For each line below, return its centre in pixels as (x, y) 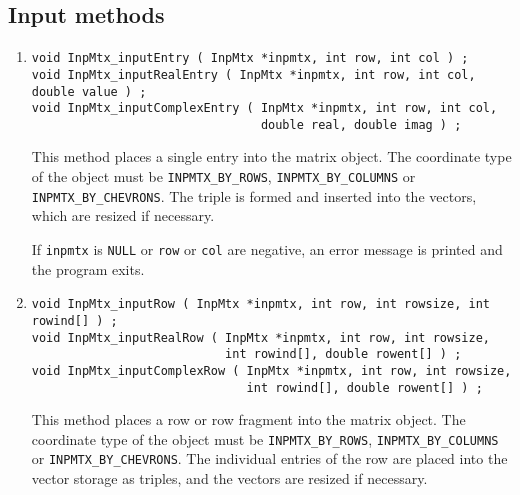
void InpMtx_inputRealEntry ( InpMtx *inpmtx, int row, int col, (253, 74)
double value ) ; (89, 91)
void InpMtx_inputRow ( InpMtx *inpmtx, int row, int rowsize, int (260, 304)
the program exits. (88, 268)
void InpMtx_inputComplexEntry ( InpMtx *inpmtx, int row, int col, (264, 108)
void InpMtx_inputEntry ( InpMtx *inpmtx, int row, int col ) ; (250, 58)
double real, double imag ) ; (361, 124)
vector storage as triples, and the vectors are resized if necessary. (229, 478)
